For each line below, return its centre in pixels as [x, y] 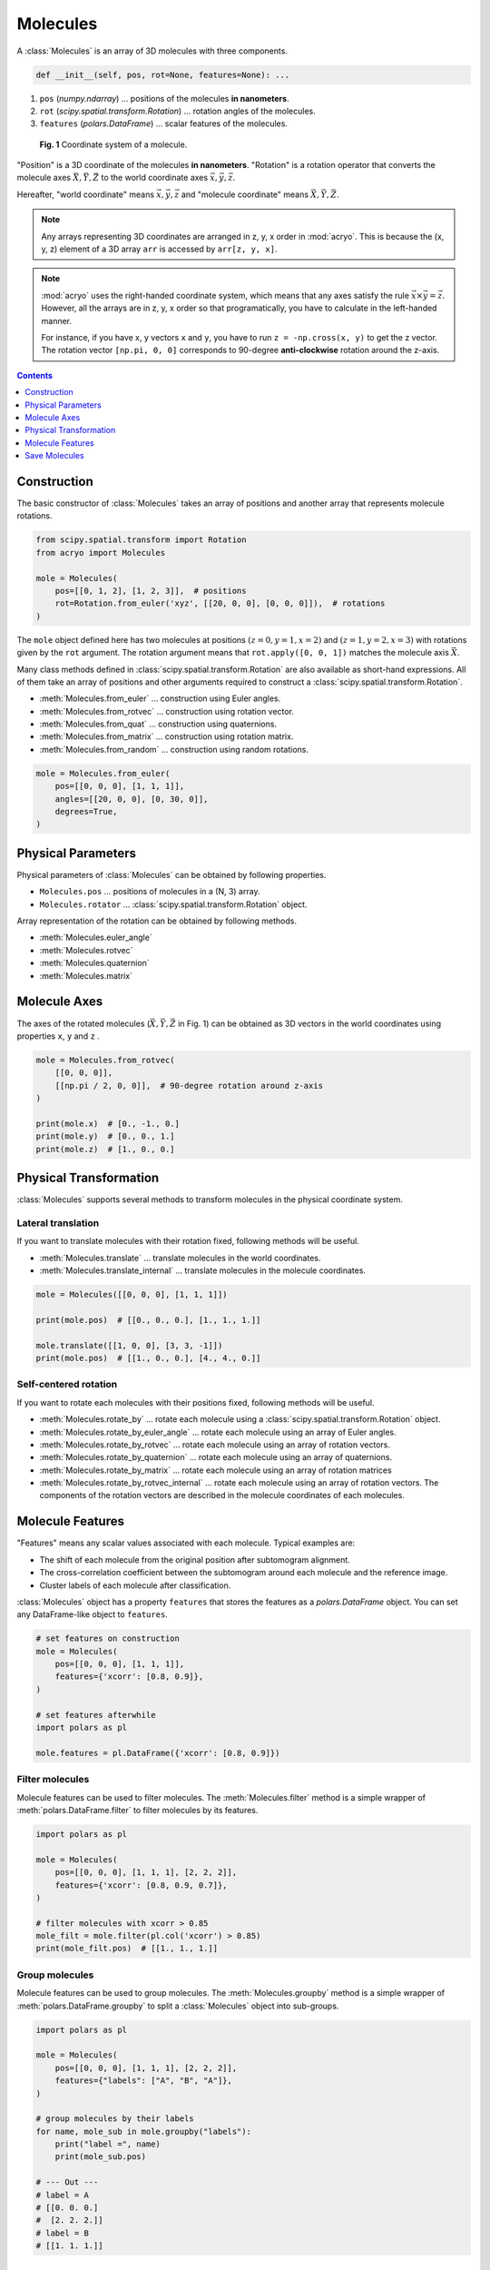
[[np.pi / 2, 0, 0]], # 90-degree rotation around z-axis [189, 1086]
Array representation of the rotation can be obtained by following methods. [157, 921]
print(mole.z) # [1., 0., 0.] [106, 1149]
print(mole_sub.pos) [101, 2157]
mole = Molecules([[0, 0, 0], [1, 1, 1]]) [132, 1295]
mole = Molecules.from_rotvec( [106, 1060]
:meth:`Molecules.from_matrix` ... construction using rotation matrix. [167, 736]
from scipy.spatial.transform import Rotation [141, 540]
